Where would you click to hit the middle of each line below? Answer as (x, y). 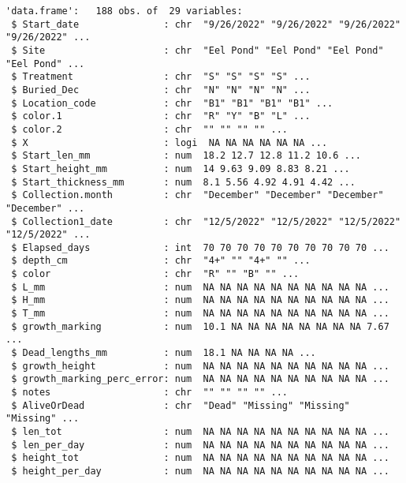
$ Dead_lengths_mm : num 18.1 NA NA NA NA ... (164, 353)
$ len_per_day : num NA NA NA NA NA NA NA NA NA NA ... (200, 445)
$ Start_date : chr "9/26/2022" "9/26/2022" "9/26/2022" (206, 24)
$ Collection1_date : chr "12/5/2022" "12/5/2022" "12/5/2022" (206, 221)
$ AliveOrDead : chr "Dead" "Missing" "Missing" (181, 405)
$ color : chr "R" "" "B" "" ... (155, 274)
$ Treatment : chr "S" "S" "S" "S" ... (161, 77)
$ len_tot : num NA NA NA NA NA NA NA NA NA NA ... (200, 432)
